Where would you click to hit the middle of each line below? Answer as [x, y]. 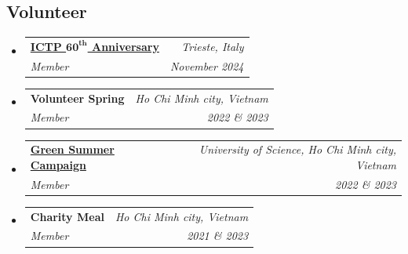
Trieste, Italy [213, 46]
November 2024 [207, 65]
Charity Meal [67, 216]
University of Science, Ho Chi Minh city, [297, 149]
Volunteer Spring [77, 98]
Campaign [58, 164]
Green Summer [72, 149]
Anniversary [126, 46]
